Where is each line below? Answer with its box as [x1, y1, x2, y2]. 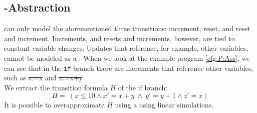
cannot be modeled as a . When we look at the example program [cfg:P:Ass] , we [4, 52, 250, 63]
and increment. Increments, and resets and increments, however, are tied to [4, 33, 235, 43]
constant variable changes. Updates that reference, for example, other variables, [4, 43, 248, 53]
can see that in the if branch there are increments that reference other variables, [4, 62, 253, 73]
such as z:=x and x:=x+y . [4, 72, 84, 83]
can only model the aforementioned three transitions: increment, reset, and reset [4, 23, 250, 34]
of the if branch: [118, 82, 168, 92]
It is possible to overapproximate [4, 99, 105, 110]
